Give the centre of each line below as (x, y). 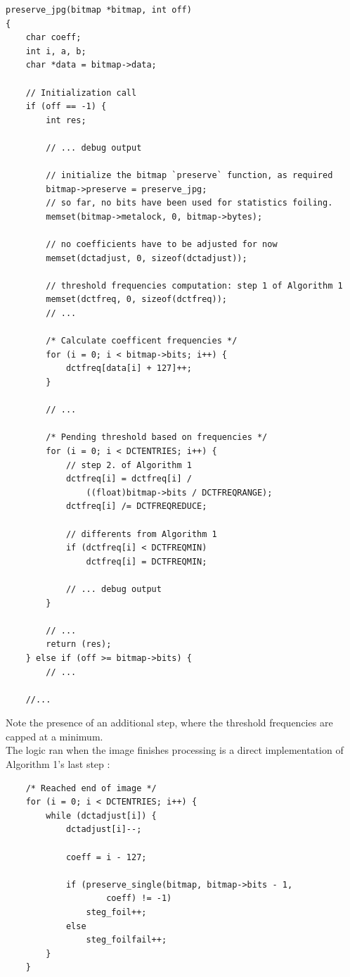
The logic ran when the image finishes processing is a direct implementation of (175, 750)
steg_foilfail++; (127, 940)
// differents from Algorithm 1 (141, 534)
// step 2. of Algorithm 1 (129, 465)
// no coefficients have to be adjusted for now (162, 245)
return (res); (79, 644)
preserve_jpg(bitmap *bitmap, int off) (99, 10)
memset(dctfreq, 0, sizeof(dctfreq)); (136, 300)
